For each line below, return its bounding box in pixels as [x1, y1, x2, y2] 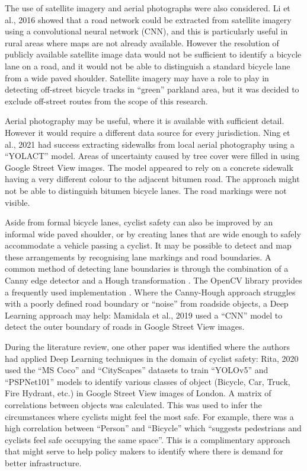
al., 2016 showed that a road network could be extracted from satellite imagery [5, 13, 292, 26]
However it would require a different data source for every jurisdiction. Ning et [5, 126, 290, 138]
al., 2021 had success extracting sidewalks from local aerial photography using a [5, 138, 295, 150]
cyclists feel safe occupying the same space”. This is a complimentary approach [5, 433, 290, 445]
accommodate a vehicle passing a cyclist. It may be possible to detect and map [5, 239, 292, 252]
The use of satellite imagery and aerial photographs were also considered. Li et [5, 2, 290, 14]
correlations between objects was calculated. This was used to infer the [5, 399, 262, 410]
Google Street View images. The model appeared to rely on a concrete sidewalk [5, 161, 293, 173]
